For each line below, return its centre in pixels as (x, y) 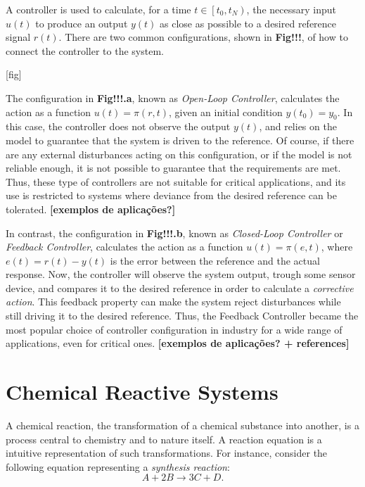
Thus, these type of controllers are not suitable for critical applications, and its (176, 181)
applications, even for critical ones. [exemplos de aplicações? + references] (178, 343)
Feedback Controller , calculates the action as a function (124, 247)
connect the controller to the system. (85, 50)
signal (18, 37)
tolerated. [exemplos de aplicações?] (91, 209)
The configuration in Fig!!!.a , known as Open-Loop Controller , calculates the (173, 97)
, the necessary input (291, 9)
